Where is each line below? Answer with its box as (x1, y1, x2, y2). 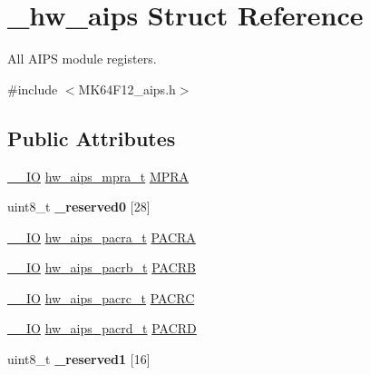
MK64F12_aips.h (78, 79, 176, 98)
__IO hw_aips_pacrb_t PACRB (7, 258, 197, 277)
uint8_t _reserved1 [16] (7, 350, 151, 369)
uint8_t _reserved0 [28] (7, 197, 151, 216)
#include (7, 79, 58, 98)
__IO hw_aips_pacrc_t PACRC (7, 288, 195, 307)
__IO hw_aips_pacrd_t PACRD (7, 319, 197, 338)
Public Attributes (7, 123, 176, 152)
